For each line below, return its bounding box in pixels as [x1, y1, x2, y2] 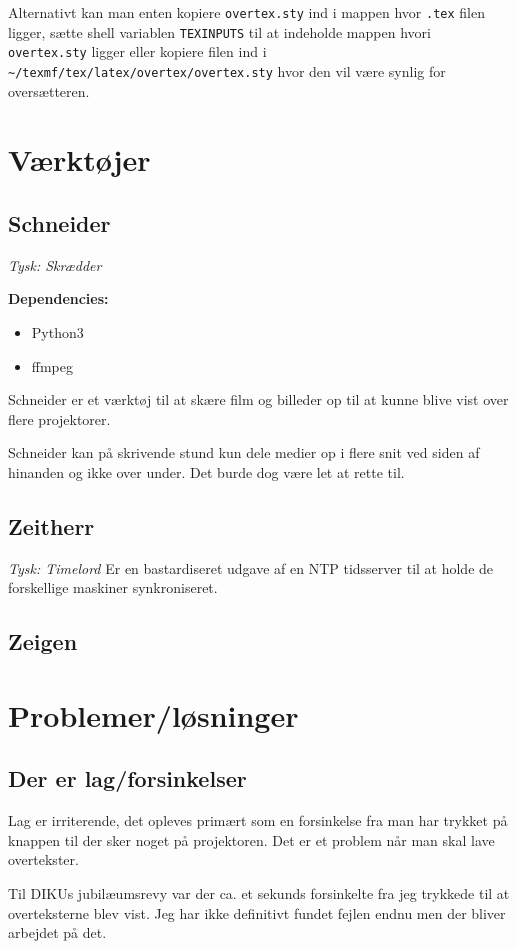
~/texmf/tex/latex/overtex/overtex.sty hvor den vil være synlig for [8, 60, 446, 81]
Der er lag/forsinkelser [8, 763, 247, 794]
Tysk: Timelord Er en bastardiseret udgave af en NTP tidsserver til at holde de [8, 557, 494, 578]
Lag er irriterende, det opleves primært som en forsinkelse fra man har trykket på [8, 810, 508, 831]
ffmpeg [31, 355, 74, 376]
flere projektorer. [8, 408, 111, 429]
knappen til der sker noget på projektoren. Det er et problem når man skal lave [8, 829, 495, 850]
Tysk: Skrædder [8, 254, 102, 275]
